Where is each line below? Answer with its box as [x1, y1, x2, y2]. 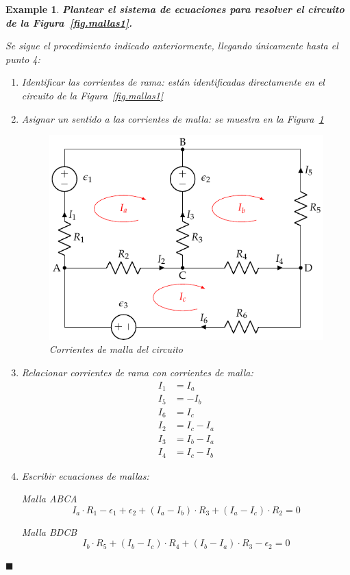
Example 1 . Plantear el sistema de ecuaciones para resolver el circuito [5, 2, 345, 16]
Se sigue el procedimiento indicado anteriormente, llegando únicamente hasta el [5, 38, 338, 53]
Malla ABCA [21, 491, 77, 506]
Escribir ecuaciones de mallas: [21, 468, 149, 482]
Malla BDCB [21, 524, 77, 539]
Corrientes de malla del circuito [49, 342, 184, 356]
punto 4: [5, 51, 40, 66]
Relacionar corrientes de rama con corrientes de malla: [21, 365, 253, 380]
